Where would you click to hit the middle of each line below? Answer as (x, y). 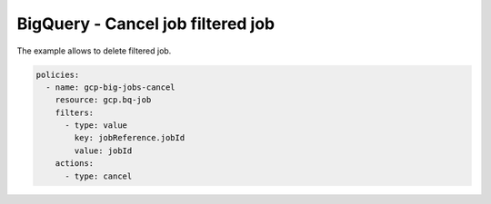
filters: (75, 112)
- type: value (96, 126)
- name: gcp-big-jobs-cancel (111, 87)
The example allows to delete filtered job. (94, 51)
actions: (75, 164)
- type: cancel (99, 176)
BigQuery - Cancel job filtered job (146, 24)
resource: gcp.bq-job (103, 100)
